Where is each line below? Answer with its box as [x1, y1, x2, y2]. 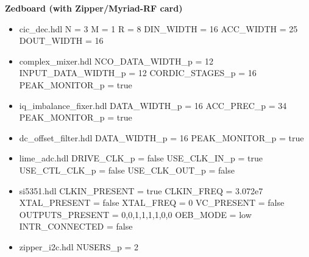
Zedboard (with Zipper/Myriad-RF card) [5, 2, 183, 14]
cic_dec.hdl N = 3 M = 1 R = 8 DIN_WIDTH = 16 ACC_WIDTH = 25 [19, 22, 298, 35]
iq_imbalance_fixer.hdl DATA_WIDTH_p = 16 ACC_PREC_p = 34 [19, 99, 287, 111]
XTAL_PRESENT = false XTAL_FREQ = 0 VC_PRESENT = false [19, 196, 285, 209]
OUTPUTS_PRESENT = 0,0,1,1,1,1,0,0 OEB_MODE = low [19, 208, 252, 220]
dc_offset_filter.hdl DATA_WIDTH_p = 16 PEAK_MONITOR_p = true [19, 131, 304, 144]
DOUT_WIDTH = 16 [19, 34, 104, 47]
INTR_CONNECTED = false [19, 220, 133, 233]
